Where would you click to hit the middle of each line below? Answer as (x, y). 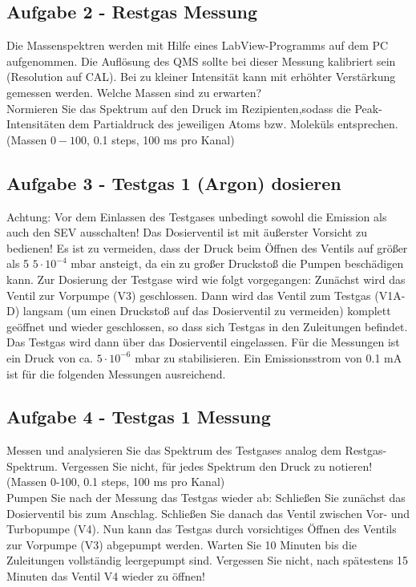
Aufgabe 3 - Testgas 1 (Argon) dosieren (174, 182)
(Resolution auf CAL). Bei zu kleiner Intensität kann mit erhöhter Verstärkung (201, 77)
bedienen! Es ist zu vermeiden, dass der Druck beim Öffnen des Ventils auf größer (207, 247)
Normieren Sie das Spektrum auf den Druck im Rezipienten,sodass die (179, 108)
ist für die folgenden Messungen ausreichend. (116, 373)
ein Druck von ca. (50, 357)
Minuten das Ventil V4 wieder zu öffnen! (106, 576)
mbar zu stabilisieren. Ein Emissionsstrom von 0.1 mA (269, 357)
